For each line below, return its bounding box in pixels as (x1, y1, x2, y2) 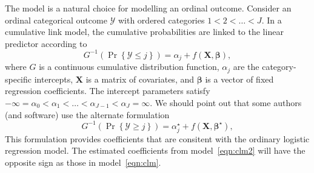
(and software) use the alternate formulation (5, 108, 170, 121)
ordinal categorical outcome (5, 13, 107, 26)
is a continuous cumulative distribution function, (39, 60, 219, 73)
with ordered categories (118, 13, 205, 26)
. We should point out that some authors (150, 96, 302, 109)
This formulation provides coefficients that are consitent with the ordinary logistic (5, 132, 310, 145)
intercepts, (34, 72, 73, 85)
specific (5, 72, 32, 85)
